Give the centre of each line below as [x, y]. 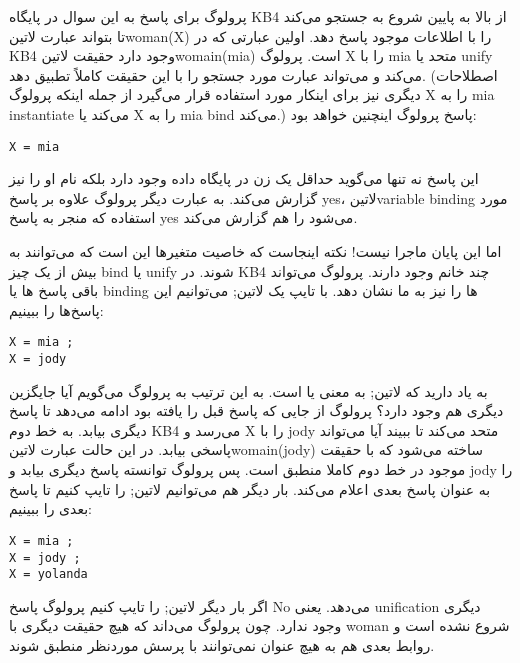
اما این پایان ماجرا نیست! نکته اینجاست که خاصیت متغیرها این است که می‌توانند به [255, 251]
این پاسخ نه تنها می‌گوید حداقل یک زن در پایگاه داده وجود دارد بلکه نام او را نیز [244, 178]
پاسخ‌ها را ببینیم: [56, 309]
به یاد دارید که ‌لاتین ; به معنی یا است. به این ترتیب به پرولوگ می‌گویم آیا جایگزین [248, 390]
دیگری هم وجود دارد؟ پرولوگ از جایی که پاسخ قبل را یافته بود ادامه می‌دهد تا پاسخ [256, 410]
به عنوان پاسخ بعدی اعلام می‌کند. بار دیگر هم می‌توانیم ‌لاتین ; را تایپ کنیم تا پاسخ [250, 488]
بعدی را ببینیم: [50, 508]
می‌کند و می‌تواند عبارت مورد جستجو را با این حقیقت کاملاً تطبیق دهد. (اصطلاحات [253, 74]
